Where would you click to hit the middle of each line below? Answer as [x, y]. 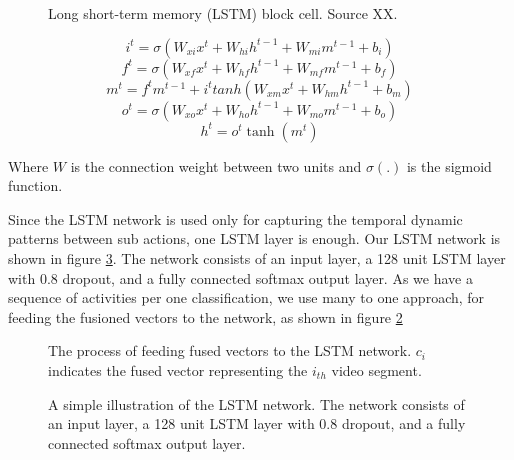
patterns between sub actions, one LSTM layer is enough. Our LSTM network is [254, 238]
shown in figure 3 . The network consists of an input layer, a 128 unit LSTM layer [257, 257]
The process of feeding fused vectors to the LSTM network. [230, 350]
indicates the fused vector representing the [178, 369]
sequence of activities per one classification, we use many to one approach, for [246, 297]
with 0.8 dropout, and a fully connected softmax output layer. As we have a [240, 277]
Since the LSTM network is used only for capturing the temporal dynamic [235, 218]
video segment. [376, 369]
